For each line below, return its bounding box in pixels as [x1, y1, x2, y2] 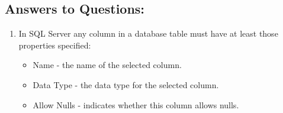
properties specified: [18, 38, 91, 51]
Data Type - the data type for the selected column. [33, 78, 219, 91]
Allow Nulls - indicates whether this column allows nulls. [33, 98, 239, 111]
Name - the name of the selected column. [33, 59, 182, 71]
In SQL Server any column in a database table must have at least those [18, 27, 278, 40]
